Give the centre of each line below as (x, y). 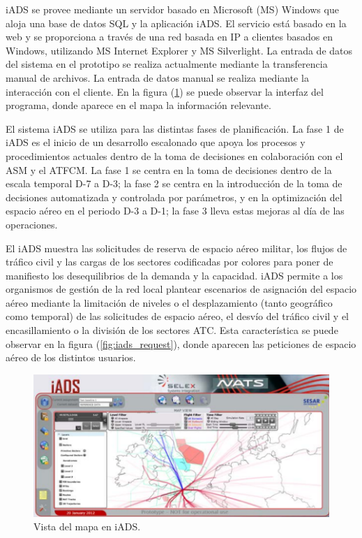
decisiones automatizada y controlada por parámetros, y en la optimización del (174, 197)
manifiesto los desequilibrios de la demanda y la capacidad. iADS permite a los (174, 275)
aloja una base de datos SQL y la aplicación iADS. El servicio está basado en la (176, 23)
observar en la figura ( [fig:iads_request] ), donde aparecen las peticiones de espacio (181, 343)
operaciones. (32, 224)
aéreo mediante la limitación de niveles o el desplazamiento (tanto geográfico (169, 302)
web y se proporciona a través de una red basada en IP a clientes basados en (169, 37)
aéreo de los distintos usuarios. (71, 357)
